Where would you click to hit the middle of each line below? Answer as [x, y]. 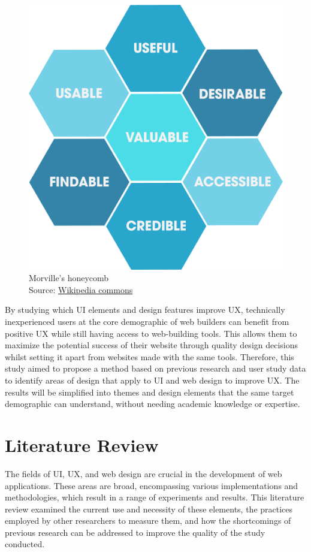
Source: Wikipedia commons [81, 289]
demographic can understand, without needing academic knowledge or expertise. [153, 404]
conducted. [25, 544]
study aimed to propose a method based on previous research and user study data [155, 368]
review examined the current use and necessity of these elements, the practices [149, 509]
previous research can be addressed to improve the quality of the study [135, 532]
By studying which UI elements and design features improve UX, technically [145, 310]
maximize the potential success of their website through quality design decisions [152, 345]
